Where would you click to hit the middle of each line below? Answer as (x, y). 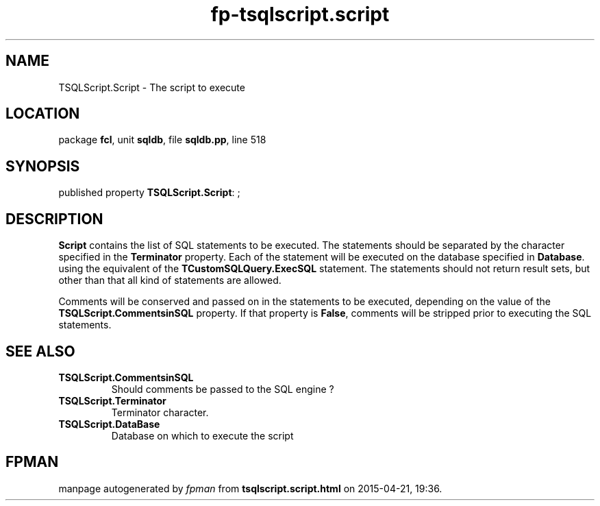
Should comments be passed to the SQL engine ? (223, 389)
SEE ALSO (40, 351)
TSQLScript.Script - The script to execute (152, 87)
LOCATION (43, 114)
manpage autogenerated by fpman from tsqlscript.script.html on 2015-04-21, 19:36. (250, 488)
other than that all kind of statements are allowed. (170, 280)
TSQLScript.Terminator (112, 400)
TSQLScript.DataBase (109, 424)
